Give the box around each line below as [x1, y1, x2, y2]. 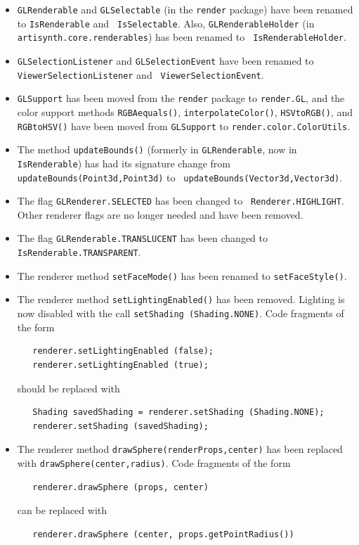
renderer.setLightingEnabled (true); [32, 359, 209, 370]
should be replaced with [17, 380, 120, 395]
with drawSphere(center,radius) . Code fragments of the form [17, 455, 291, 470]
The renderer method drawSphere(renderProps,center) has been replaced [17, 442, 343, 456]
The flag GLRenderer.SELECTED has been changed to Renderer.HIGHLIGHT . [17, 193, 344, 208]
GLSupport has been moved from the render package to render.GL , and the [17, 91, 345, 105]
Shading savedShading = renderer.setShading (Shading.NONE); [32, 407, 325, 418]
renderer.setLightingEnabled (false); [32, 346, 214, 357]
